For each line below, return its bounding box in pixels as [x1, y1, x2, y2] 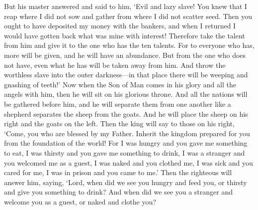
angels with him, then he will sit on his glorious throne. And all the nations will [4, 89, 248, 99]
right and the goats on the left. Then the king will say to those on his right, [4, 118, 235, 129]
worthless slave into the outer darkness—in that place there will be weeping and [4, 69, 248, 80]
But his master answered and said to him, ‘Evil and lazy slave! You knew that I [4, 1, 247, 11]
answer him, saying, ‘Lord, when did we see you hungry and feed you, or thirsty [4, 177, 247, 187]
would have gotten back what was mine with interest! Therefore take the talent [4, 30, 245, 40]
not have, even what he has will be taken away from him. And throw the [4, 59, 226, 70]
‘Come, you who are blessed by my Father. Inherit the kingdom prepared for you [4, 128, 250, 138]
